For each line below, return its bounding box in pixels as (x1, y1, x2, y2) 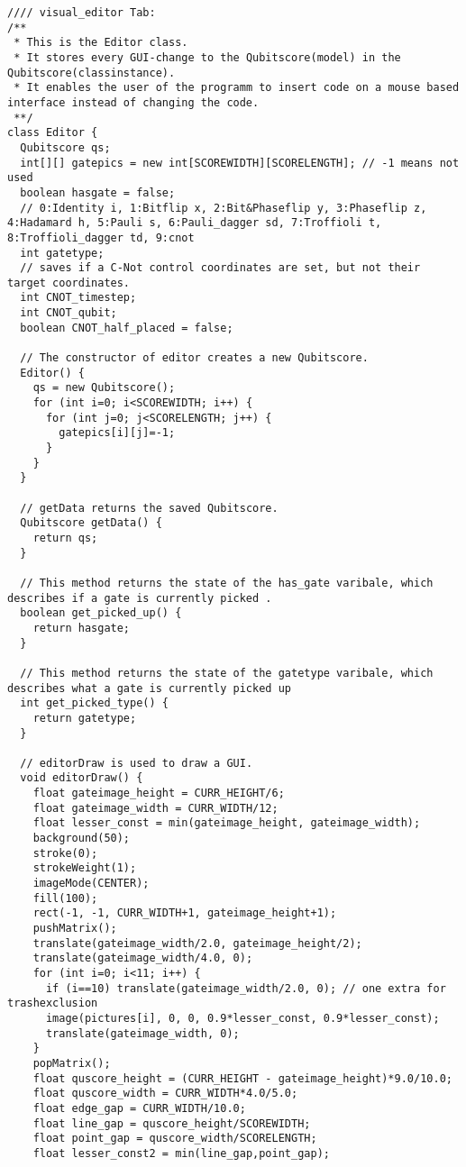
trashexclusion (7, 997, 98, 1010)
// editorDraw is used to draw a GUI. (20, 756, 253, 770)
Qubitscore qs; (20, 141, 111, 154)
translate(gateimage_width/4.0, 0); (32, 952, 253, 965)
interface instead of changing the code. (7, 96, 260, 109)
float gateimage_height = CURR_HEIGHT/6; (32, 787, 285, 800)
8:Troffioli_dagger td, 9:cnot (7, 231, 195, 244)
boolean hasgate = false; (20, 186, 176, 199)
